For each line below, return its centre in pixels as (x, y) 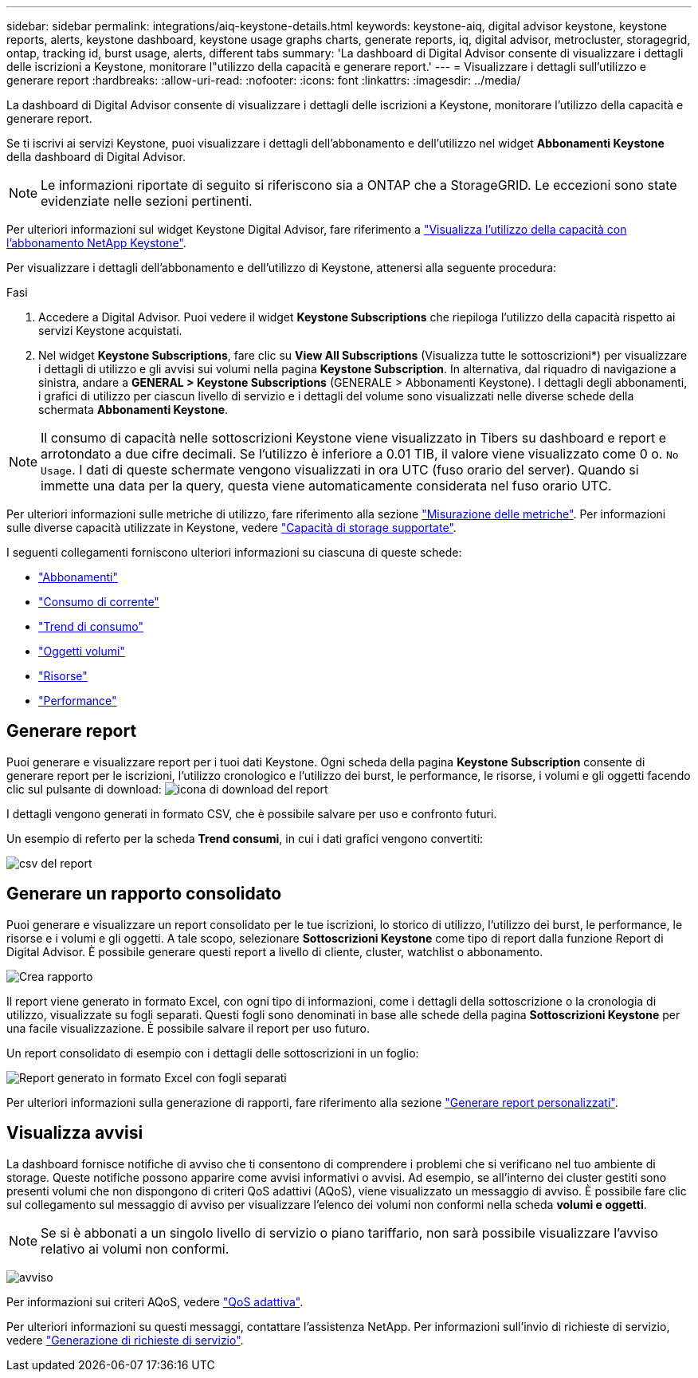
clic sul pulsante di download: (84, 789)
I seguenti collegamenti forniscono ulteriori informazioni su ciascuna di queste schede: (234, 552)
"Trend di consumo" (91, 626)
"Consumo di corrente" (99, 602)
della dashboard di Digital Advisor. (96, 157)
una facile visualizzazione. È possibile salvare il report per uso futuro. (188, 1028)
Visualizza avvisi (75, 1133)
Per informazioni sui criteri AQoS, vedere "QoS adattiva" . (155, 1301)
